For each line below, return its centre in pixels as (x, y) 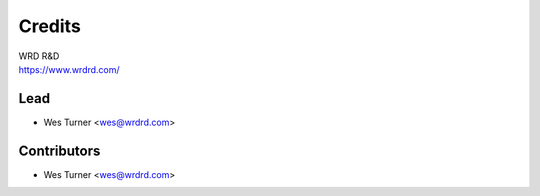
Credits (50, 26)
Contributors (59, 150)
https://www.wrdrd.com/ (69, 69)
